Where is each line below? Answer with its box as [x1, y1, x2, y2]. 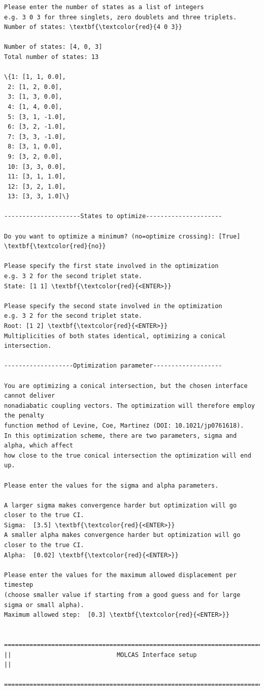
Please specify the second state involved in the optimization [4, 302, 222, 310]
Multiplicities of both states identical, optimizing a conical [4, 332, 226, 340]
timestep [4, 581, 34, 589]
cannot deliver [4, 392, 55, 400]
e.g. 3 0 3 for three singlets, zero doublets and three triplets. [4, 13, 237, 21]
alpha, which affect [4, 442, 74, 449]
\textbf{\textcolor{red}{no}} [4, 243, 106, 250]
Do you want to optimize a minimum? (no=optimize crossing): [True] [4, 232, 241, 240]
